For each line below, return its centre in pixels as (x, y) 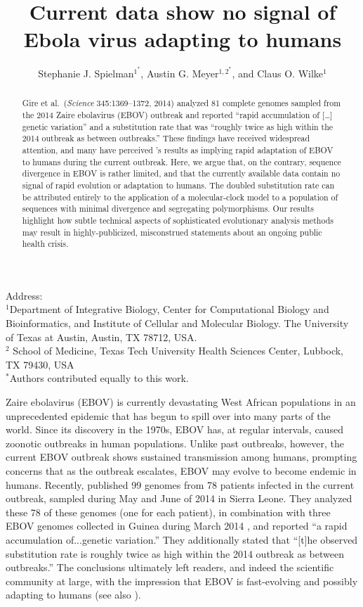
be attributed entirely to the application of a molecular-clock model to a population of (180, 197)
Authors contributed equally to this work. (99, 378)
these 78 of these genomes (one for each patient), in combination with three (168, 512)
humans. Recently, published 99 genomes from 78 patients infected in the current (180, 484)
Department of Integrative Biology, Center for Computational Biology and (169, 309)
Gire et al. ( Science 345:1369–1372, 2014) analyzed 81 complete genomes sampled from (181, 103)
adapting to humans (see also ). (73, 595)
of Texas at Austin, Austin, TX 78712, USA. (101, 337)
